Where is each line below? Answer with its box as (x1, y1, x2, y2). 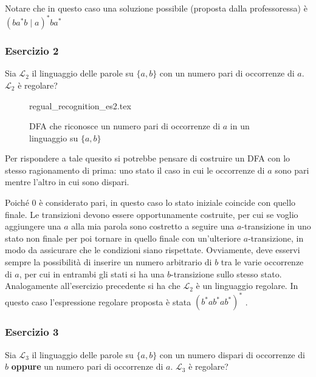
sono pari (275, 163, 309, 176)
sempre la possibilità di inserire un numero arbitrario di (5, 256, 212, 268)
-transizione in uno (241, 220, 311, 233)
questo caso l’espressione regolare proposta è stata (5, 295, 191, 308)
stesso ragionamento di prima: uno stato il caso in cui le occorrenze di (5, 163, 265, 176)
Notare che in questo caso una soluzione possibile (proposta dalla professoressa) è (5, 2, 307, 14)
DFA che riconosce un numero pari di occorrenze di (29, 120, 221, 132)
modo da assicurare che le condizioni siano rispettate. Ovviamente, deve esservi (5, 243, 300, 256)
